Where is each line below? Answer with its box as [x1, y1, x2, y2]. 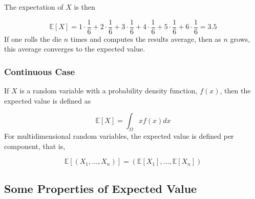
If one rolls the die [4, 33, 62, 44]
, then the [220, 85, 251, 96]
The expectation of [4, 2, 63, 12]
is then [74, 2, 95, 12]
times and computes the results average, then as [70, 33, 221, 44]
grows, [230, 33, 250, 44]
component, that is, [4, 140, 66, 151]
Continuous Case [4, 65, 75, 78]
